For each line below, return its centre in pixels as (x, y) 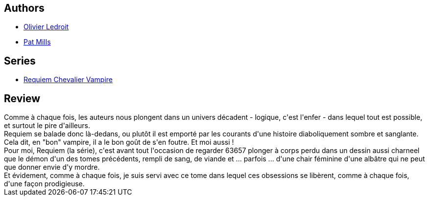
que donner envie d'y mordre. (52, 167)
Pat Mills (37, 42)
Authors (24, 8)
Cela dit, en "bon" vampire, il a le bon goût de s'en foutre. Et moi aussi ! (119, 142)
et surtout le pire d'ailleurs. (47, 126)
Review (22, 98)
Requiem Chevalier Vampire (68, 80)
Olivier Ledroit (46, 27)
